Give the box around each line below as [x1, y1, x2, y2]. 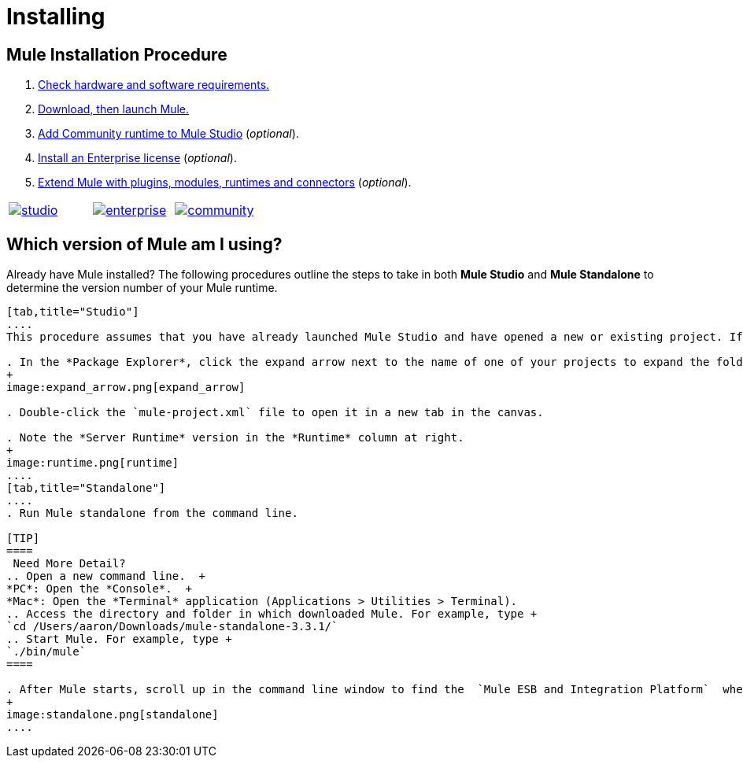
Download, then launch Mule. [38, 102, 190, 116]
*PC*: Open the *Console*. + [6, 582, 193, 596]
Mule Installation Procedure [6, 44, 227, 65]
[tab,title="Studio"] [6, 305, 139, 319]
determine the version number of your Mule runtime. [6, 281, 278, 295]
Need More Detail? [13, 557, 126, 570]
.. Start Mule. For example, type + [6, 633, 232, 646]
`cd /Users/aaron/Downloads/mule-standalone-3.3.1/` [6, 620, 338, 633]
